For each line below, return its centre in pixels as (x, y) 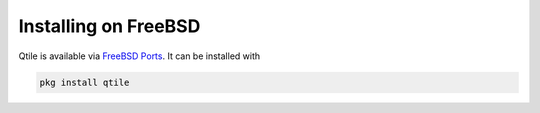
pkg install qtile (84, 82)
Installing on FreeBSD (109, 26)
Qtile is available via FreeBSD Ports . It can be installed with (139, 56)
